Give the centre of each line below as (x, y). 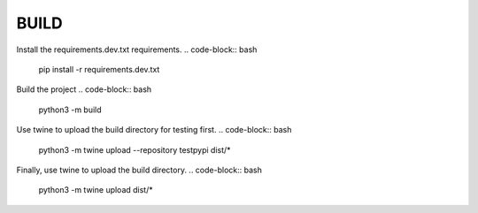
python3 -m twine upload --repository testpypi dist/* (135, 149)
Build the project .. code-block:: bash (84, 89)
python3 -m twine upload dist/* (96, 190)
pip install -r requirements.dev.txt (99, 69)
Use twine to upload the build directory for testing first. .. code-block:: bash (154, 130)
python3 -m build (70, 110)
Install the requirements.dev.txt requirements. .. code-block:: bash (137, 49)
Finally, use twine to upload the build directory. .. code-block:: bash (139, 170)
